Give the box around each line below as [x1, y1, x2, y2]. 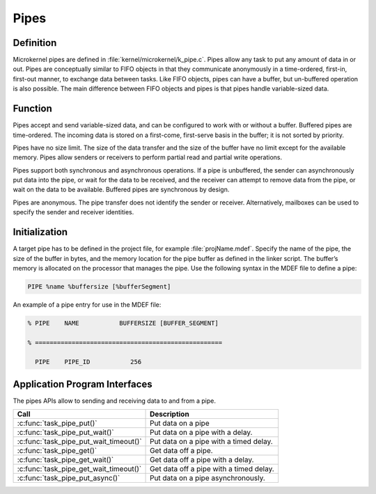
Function [13, 103, 52, 115]
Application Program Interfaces [13, 378, 152, 390]
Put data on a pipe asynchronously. [150, 473, 266, 483]
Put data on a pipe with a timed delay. [150, 437, 273, 447]
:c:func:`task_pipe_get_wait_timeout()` [17, 464, 142, 474]
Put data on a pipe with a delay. [150, 428, 253, 438]
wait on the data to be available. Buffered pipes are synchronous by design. [13, 185, 230, 194]
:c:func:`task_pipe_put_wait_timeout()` [17, 437, 142, 447]
